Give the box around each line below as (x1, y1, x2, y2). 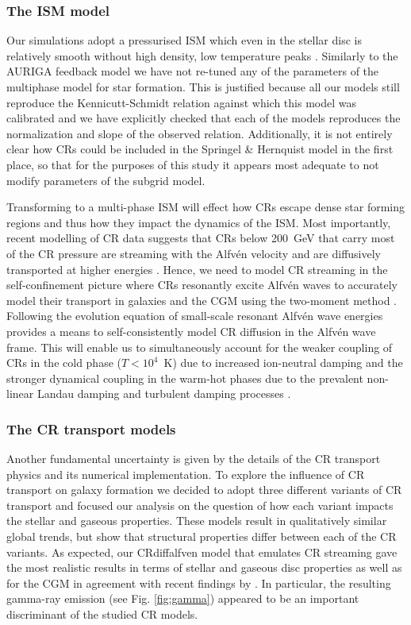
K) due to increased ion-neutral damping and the (163, 354, 403, 371)
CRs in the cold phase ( (6, 354, 121, 371)
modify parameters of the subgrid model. (6, 172, 205, 188)
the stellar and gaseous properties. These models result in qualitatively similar (6, 512, 387, 529)
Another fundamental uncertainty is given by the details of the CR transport (6, 450, 381, 467)
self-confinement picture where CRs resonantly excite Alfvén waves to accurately (6, 276, 398, 293)
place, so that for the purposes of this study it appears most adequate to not (6, 156, 379, 172)
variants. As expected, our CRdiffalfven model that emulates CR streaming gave (6, 543, 398, 560)
